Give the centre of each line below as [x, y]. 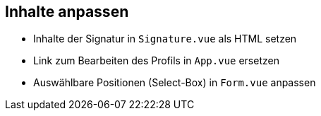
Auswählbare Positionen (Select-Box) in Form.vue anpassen [175, 83]
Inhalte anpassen [67, 12]
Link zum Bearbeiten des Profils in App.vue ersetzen [156, 61]
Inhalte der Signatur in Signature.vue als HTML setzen [165, 39]
